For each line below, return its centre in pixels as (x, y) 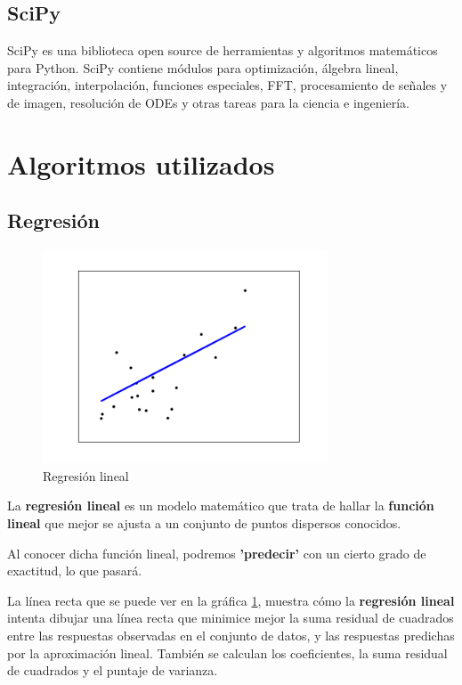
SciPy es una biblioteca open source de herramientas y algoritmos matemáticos (223, 50)
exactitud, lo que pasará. (75, 571)
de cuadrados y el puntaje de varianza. (113, 670)
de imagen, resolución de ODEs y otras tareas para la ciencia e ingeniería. (208, 102)
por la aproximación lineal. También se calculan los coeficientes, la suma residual (227, 652)
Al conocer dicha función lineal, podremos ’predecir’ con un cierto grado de (217, 553)
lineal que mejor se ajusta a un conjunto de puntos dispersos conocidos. (204, 522)
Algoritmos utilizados (141, 163)
